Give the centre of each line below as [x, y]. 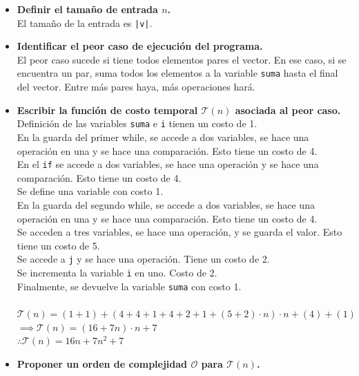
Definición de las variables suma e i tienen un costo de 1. [137, 123]
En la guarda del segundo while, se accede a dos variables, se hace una [166, 204]
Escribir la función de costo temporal [107, 110]
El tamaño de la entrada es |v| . [85, 22]
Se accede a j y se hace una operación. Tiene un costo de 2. [143, 259]
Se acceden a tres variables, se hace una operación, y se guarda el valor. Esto [179, 232]
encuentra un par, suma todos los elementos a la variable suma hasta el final [177, 73]
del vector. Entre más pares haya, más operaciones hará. [136, 87]
